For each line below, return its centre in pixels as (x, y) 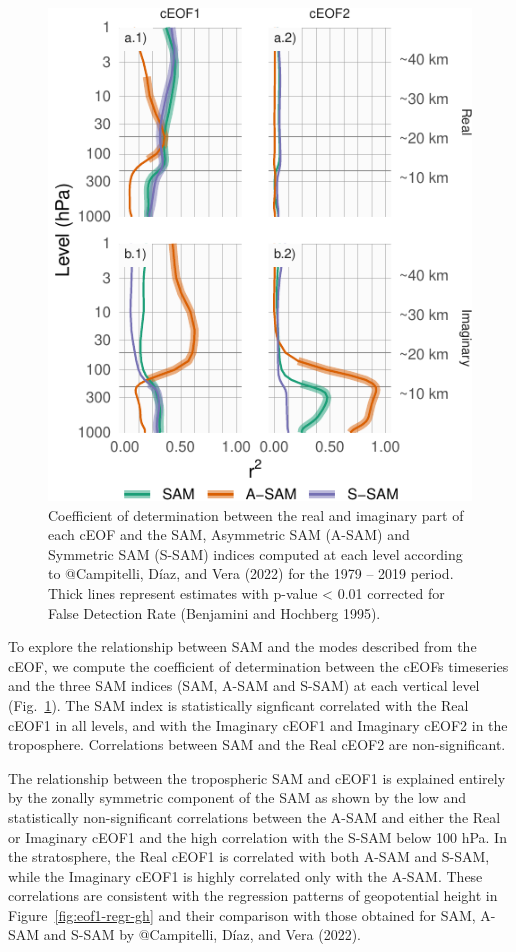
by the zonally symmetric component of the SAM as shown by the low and (237, 797)
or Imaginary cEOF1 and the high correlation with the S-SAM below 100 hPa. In (257, 836)
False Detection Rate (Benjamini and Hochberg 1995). (214, 612)
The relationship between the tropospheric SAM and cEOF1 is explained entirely (257, 777)
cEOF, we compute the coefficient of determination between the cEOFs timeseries (258, 665)
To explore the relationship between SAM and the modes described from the (242, 646)
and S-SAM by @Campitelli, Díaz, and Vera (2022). (202, 934)
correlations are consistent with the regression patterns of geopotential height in (253, 895)
